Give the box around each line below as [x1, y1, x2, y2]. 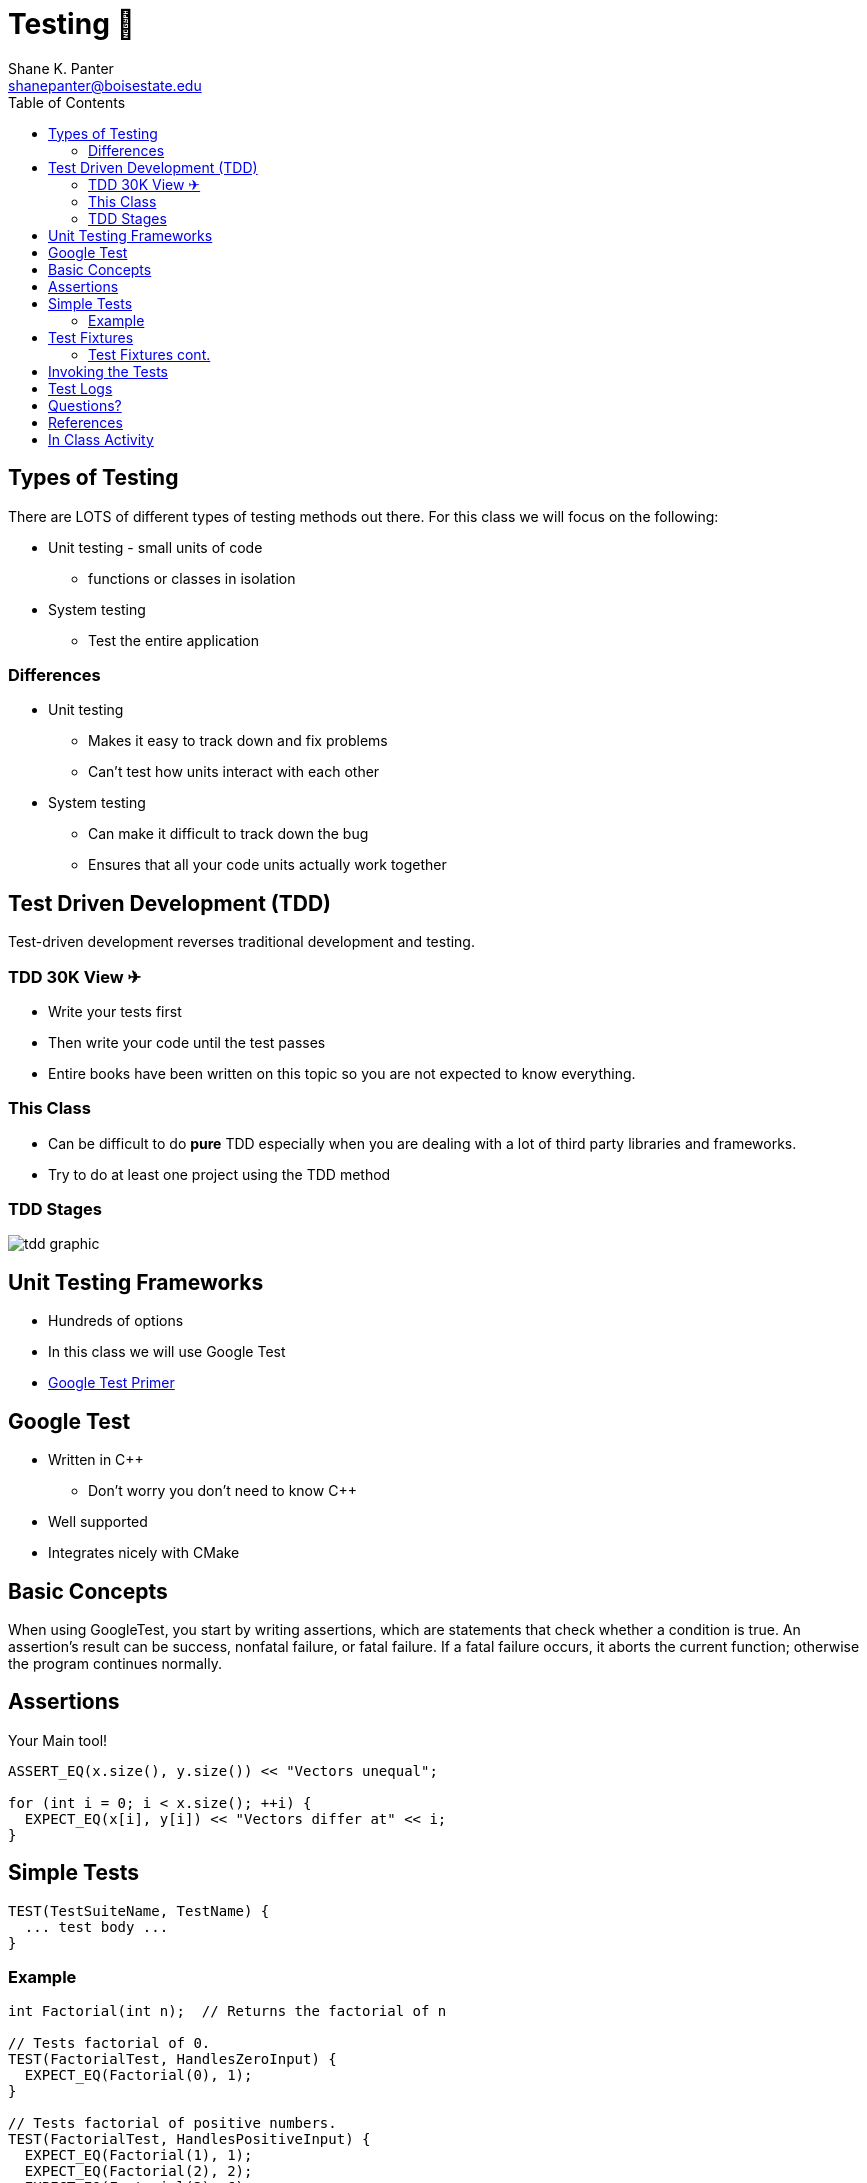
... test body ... [24, 1918, 169, 1935]
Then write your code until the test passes [48, 1033, 326, 1051]
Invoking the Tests [48, 362, 168, 380]
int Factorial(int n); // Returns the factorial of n [8, 2003, 447, 2020]
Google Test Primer [48, 1374, 175, 1392]
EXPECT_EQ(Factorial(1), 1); [24, 2147, 253, 2164]
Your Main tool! [8, 1731, 108, 1749]
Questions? [48, 396, 122, 414]
